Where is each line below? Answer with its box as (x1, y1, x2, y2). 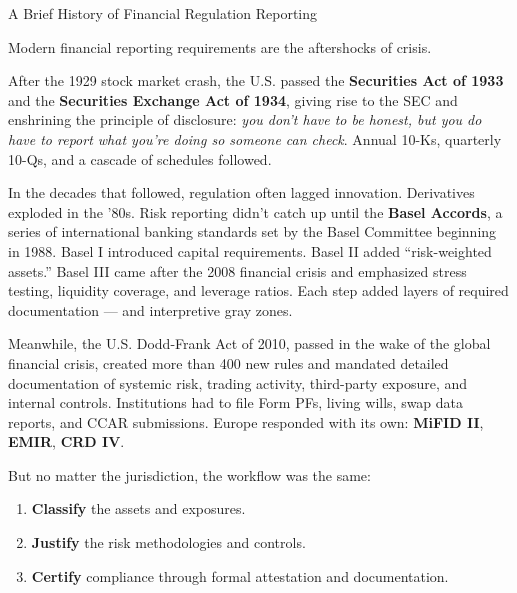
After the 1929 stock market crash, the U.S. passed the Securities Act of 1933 (8, 70, 504, 91)
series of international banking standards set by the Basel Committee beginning (8, 221, 497, 242)
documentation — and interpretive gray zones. (8, 299, 293, 320)
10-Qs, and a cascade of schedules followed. (8, 148, 272, 169)
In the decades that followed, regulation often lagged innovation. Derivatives (8, 182, 475, 203)
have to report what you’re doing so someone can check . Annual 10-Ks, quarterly (8, 128, 502, 149)
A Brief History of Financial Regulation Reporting (8, 3, 318, 23)
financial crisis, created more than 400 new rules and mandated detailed (8, 352, 449, 373)
